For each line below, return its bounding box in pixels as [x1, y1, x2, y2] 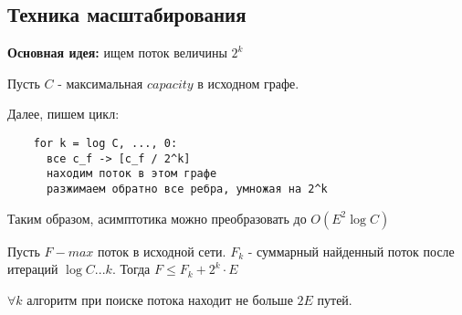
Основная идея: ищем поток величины [7, 43, 227, 62]
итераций [7, 259, 58, 278]
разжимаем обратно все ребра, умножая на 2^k [46, 182, 328, 195]
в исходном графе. [197, 73, 299, 92]
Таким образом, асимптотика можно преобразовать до [7, 208, 307, 227]
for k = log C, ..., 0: [33, 136, 178, 150]
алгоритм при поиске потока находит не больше [26, 289, 293, 309]
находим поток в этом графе [46, 167, 217, 181]
